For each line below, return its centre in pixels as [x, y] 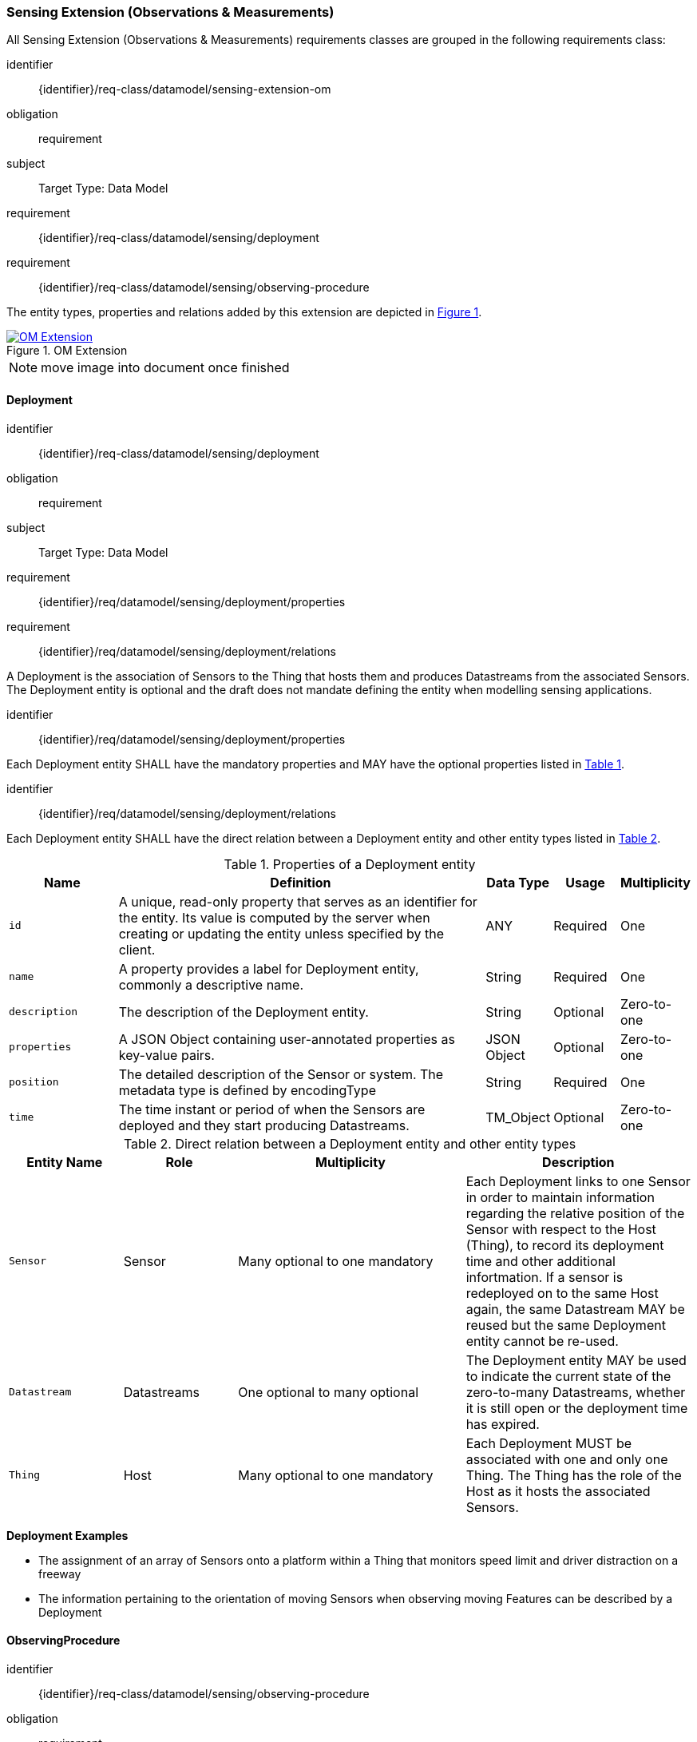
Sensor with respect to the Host [561, 1229]
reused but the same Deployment [566, 1325]
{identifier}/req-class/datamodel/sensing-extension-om [185, 89]
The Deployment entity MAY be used [576, 1360]
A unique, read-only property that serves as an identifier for [298, 901]
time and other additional [541, 1261]
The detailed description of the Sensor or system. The [281, 1074]
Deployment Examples [67, 1535]
